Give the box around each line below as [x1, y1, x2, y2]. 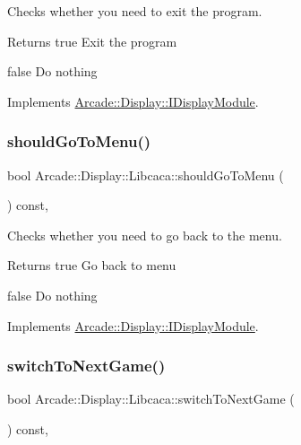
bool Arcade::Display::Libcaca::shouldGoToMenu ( [7, 165, 284, 184]
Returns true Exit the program [7, 31, 177, 50]
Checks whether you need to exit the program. [7, 2, 262, 20]
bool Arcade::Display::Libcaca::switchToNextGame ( [7, 389, 295, 408]
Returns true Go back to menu [7, 256, 176, 275]
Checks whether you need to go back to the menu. [7, 225, 282, 244]
